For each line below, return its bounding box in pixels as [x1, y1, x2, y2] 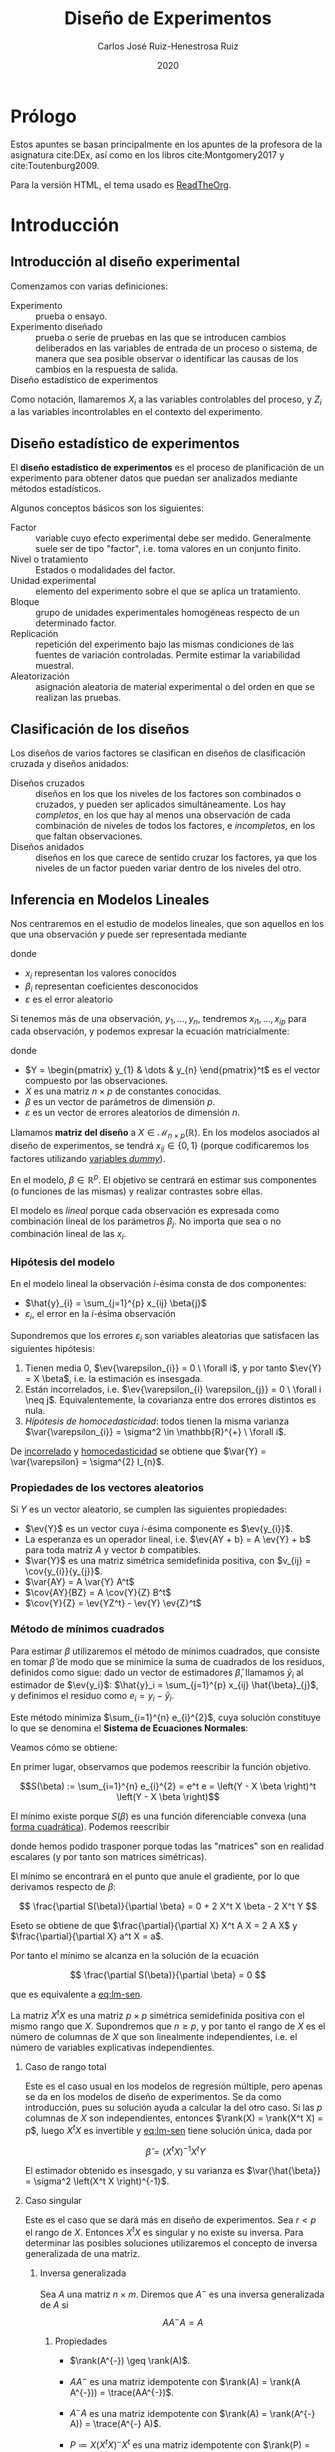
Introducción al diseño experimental [10, 253, 240, 271]
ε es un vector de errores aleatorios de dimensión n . [24, 1107, 241, 1119]
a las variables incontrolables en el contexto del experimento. [10, 406, 263, 418]
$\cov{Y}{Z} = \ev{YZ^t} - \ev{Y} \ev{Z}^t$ [24, 1597, 202, 1609]
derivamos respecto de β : [10, 1881, 117, 1893]
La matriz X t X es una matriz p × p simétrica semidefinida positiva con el [10, 2008, 305, 2021]
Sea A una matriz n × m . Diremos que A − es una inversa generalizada [39, 2286, 325, 2300]
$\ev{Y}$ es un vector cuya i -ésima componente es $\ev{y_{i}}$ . [24, 1523, 294, 1535]
